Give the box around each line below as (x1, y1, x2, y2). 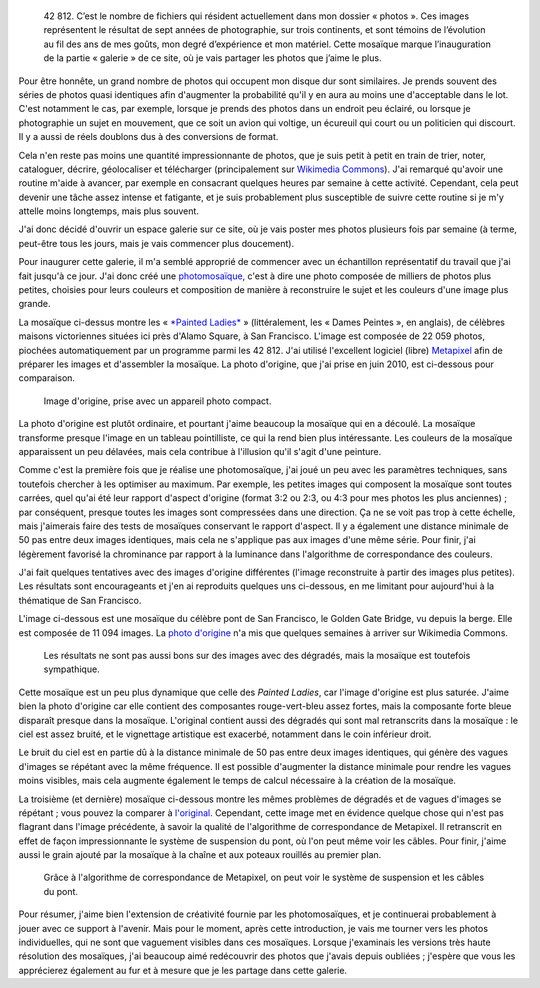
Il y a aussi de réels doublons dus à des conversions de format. (18, 131, 279, 143)
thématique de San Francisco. (18, 594, 142, 606)
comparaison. (18, 372, 75, 384)
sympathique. (43, 663, 100, 675)
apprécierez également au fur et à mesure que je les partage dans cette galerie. (18, 964, 348, 976)
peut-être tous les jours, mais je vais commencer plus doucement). (18, 237, 295, 249)
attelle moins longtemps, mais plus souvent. (18, 205, 200, 217)
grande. (18, 298, 51, 310)
